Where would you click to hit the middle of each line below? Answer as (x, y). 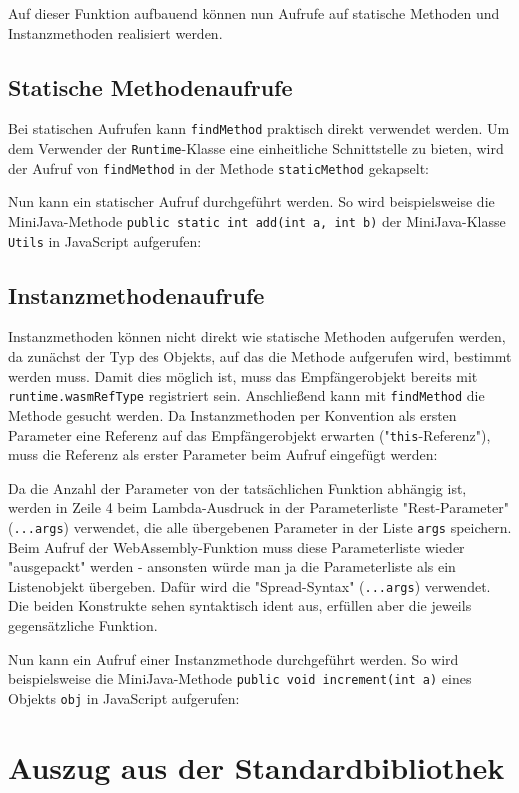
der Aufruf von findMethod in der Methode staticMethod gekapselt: (219, 167)
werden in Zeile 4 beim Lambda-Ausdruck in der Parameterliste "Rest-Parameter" (258, 507)
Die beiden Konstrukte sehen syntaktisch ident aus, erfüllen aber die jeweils (240, 605)
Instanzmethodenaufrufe (136, 294)
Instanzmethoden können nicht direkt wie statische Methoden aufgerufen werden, (257, 336)
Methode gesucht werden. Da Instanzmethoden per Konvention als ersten (232, 414)
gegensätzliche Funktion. (83, 625)
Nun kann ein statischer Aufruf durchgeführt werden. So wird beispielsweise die (251, 201)
